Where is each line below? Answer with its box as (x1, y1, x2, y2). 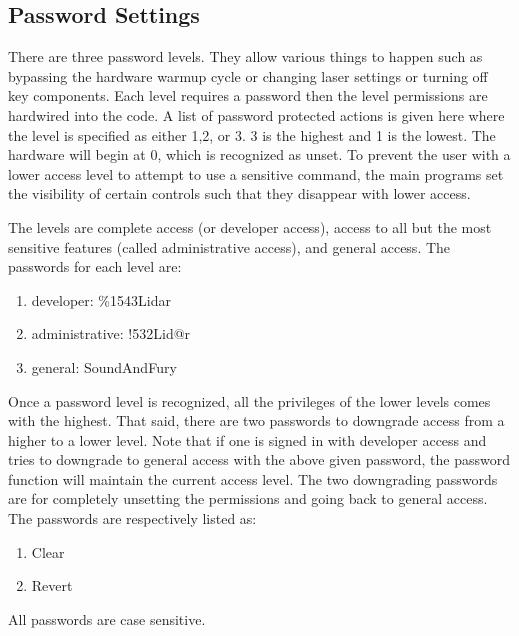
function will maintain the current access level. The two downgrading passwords (8, 468, 498, 489)
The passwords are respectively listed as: (8, 508, 257, 529)
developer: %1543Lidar (31, 289, 171, 310)
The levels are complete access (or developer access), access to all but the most (8, 216, 492, 237)
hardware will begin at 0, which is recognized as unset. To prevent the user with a (8, 144, 511, 165)
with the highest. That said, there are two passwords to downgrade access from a (8, 410, 505, 431)
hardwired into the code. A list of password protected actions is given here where (8, 104, 505, 125)
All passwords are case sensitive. (8, 608, 206, 629)
